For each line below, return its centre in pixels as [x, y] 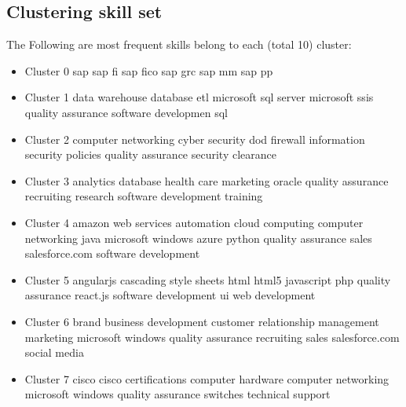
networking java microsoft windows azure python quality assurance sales [198, 238]
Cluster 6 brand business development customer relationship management [202, 321]
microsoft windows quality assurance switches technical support [177, 394]
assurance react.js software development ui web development [170, 295]
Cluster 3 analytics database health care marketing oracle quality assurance [207, 180]
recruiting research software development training [144, 196]
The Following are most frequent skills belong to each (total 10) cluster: [179, 44]
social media [54, 352]
